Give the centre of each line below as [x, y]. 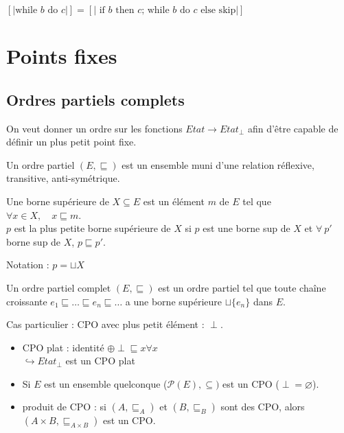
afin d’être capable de [293, 128]
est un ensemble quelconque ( [106, 383]
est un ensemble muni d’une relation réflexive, [218, 164]
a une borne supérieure [174, 301]
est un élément [174, 201]
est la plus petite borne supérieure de [92, 228]
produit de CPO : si [64, 407]
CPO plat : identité [63, 347]
